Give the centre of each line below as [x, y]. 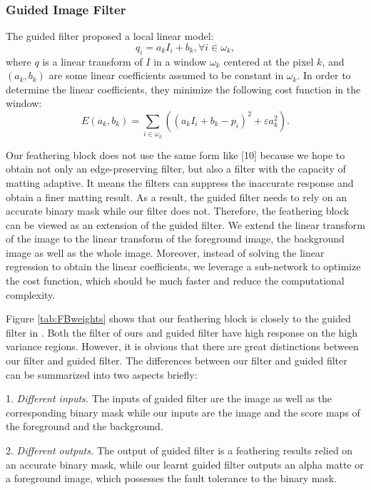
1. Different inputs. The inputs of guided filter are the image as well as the [169, 398]
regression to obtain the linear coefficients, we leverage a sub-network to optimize [183, 266]
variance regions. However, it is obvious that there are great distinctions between [182, 346]
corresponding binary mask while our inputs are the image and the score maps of [183, 412]
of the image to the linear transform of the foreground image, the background [175, 239]
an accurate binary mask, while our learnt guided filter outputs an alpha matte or [185, 464]
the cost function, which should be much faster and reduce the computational [175, 281]
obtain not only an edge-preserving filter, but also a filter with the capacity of [176, 169]
